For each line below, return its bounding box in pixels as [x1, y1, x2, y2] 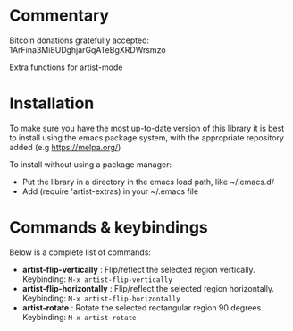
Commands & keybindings [9, 217, 208, 238]
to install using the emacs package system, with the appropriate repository [9, 132, 284, 143]
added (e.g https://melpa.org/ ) [9, 141, 121, 152]
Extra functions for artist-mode [9, 62, 123, 72]
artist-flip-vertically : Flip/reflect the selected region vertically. [21, 264, 256, 275]
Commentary [9, 5, 110, 26]
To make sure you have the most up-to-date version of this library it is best [9, 123, 285, 133]
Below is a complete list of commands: [9, 247, 152, 258]
